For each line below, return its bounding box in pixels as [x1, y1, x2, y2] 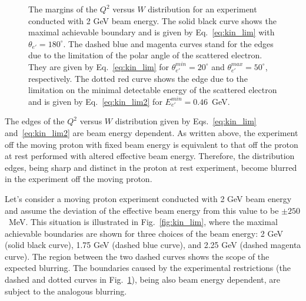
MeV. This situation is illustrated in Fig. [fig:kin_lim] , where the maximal [8, 216, 278, 228]
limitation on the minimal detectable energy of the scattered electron [28, 84, 277, 96]
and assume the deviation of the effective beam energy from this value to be [5, 204, 279, 216]
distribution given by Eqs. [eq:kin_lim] [115, 115, 257, 127]
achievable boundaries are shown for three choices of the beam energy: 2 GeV [5, 227, 283, 239]
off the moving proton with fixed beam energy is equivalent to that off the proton [5, 138, 298, 150]
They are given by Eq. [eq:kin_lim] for [28, 60, 169, 72]
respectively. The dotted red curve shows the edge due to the [28, 72, 248, 84]
